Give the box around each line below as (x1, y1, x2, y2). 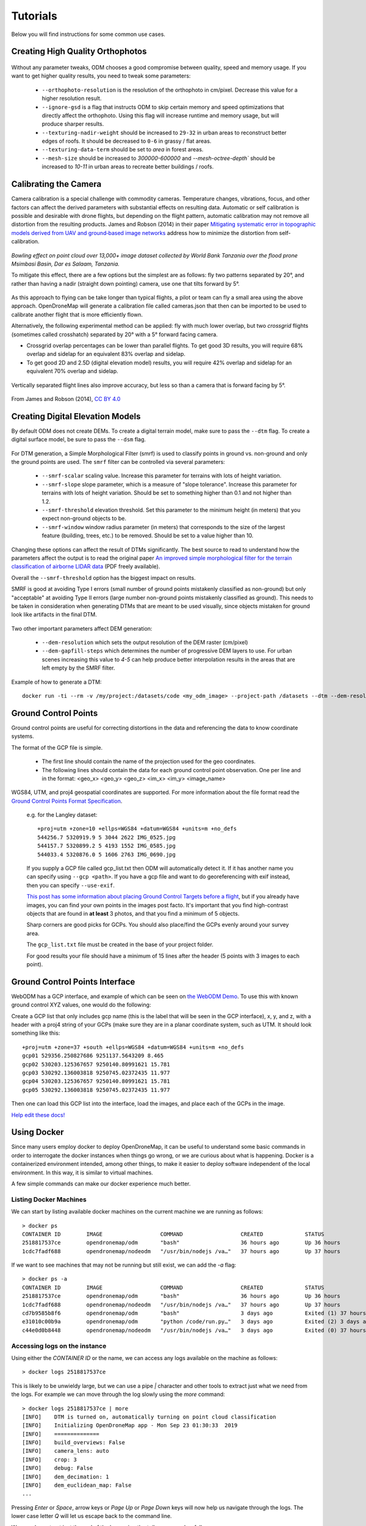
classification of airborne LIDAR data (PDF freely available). (11, 563, 160, 570)
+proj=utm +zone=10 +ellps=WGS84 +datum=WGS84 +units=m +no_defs (37, 825, 237, 833)
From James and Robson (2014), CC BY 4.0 (11, 395, 121, 402)
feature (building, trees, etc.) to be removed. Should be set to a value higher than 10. (41, 532, 254, 540)
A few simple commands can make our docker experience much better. (11, 1180, 191, 1187)
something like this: (11, 1029, 60, 1037)
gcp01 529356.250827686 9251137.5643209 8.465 (22, 1052, 164, 1059)
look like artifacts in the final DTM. (11, 611, 97, 618)
